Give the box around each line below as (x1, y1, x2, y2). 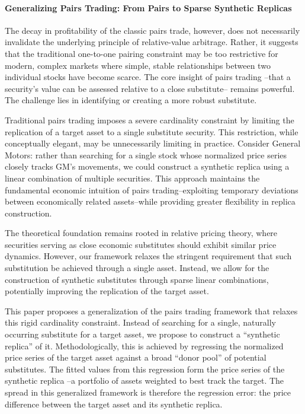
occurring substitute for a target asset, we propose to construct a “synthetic (5, 328, 280, 340)
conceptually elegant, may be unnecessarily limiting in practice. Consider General (5, 137, 301, 149)
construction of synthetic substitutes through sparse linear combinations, (5, 273, 269, 285)
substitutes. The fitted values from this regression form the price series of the (5, 362, 285, 375)
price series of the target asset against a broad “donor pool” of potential (5, 351, 267, 364)
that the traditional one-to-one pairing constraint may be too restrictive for (5, 47, 278, 59)
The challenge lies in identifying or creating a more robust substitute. (5, 94, 257, 106)
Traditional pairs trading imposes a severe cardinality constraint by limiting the (5, 113, 294, 126)
